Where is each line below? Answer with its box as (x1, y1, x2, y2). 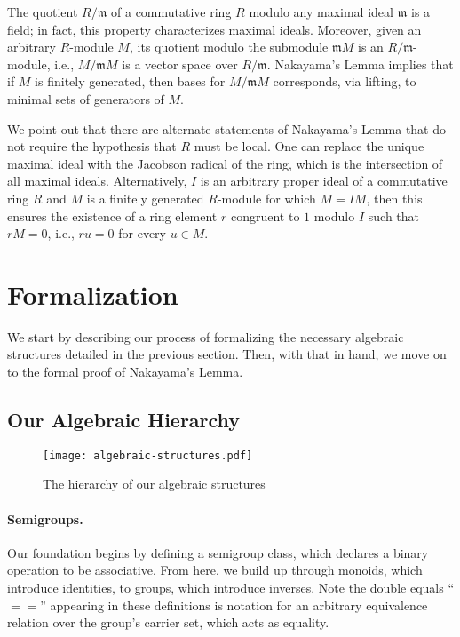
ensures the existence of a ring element (7, 206, 218, 225)
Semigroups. (7, 509, 83, 528)
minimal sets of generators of (7, 89, 164, 107)
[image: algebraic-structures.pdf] (43, 449, 253, 462)
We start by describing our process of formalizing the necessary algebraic (7, 327, 404, 346)
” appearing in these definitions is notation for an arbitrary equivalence (40, 595, 428, 614)
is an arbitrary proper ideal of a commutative (200, 171, 448, 190)
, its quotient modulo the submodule (129, 37, 329, 56)
